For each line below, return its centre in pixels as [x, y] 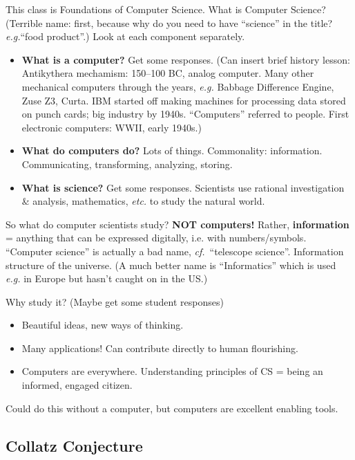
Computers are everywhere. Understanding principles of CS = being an [172, 371]
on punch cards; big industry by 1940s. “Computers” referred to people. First [185, 114]
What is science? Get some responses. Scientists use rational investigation [183, 187]
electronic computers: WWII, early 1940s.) [112, 127]
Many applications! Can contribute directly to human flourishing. [160, 348]
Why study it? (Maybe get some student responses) [115, 301]
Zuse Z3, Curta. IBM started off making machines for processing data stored [184, 100]
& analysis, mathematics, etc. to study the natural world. [143, 201]
